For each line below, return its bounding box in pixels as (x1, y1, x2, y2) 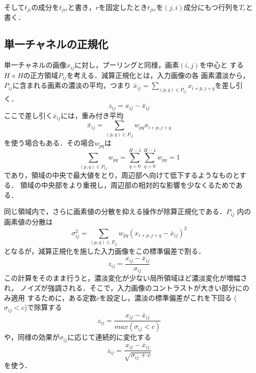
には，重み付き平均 (61, 110, 124, 120)
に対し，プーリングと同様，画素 (75, 60, 179, 70)
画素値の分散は (4, 216, 53, 226)
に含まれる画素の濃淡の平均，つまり (12, 80, 131, 90)
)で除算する (24, 302, 62, 312)
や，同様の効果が (4, 332, 60, 342)
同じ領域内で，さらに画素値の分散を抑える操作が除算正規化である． (4, 206, 226, 217)
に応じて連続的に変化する (67, 332, 151, 342)
